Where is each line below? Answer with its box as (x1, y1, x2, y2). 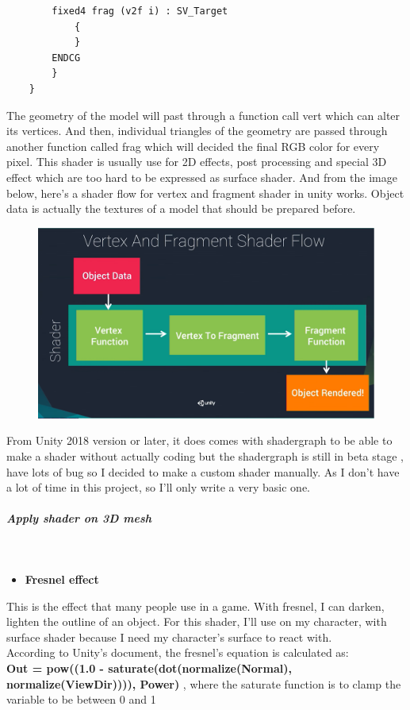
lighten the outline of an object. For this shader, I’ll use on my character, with (6, 613, 387, 630)
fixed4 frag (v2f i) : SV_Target (52, 6, 228, 17)
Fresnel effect (25, 571, 99, 587)
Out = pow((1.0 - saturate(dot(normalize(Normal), (6, 659, 292, 676)
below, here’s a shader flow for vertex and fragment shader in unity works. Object (6, 184, 404, 201)
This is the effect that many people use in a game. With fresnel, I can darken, (6, 597, 385, 614)
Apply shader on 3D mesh (6, 510, 152, 527)
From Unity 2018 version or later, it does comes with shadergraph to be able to (6, 432, 393, 449)
